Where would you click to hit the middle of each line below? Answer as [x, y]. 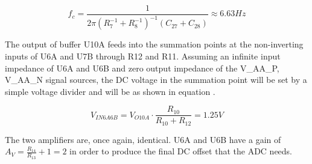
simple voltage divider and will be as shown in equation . [110, 91]
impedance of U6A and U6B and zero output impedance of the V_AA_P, [142, 68]
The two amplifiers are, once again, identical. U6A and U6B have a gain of [143, 139]
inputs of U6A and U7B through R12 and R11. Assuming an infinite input [143, 56]
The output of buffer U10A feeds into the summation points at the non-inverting [154, 44]
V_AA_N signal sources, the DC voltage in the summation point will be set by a [156, 80]
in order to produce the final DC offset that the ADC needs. [181, 151]
